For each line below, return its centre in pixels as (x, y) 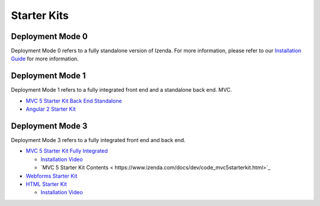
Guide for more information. (45, 59)
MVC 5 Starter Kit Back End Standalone (74, 101)
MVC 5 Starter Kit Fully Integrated (67, 151)
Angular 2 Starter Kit (51, 109)
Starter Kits (40, 15)
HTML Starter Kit (47, 184)
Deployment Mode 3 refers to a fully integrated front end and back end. (98, 140)
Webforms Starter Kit (52, 176)
